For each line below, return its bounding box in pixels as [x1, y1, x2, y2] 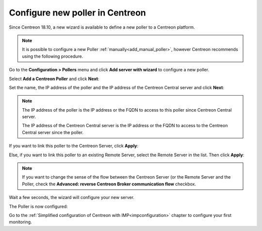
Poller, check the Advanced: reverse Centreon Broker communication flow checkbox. [22, 181, 196, 187]
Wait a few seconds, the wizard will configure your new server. [9, 195, 134, 200]
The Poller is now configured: [9, 203, 68, 209]
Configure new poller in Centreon [9, 7, 147, 18]
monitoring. [9, 219, 32, 225]
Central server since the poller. [22, 129, 84, 135]
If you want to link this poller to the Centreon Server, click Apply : [9, 143, 138, 149]
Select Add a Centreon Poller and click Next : [9, 76, 99, 82]
